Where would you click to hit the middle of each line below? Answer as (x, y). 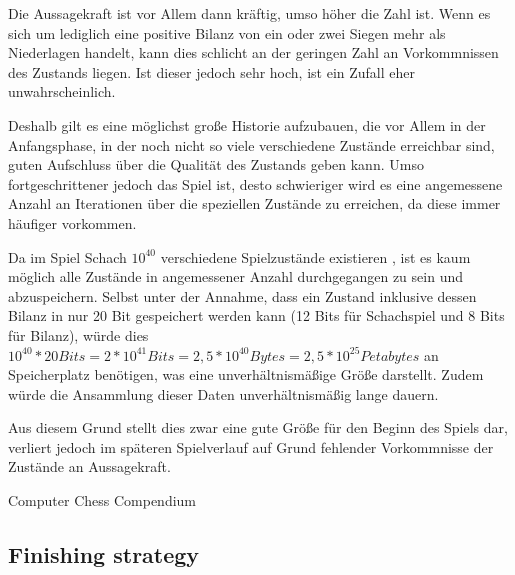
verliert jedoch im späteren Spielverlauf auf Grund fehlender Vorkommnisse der (251, 446)
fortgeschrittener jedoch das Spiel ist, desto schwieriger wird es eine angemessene (255, 183)
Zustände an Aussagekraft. (89, 466)
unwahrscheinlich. (62, 91)
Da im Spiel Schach (67, 256)
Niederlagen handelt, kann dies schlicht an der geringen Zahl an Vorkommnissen (253, 52)
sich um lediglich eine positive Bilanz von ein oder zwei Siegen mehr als (227, 32)
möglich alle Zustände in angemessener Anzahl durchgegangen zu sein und (235, 276)
